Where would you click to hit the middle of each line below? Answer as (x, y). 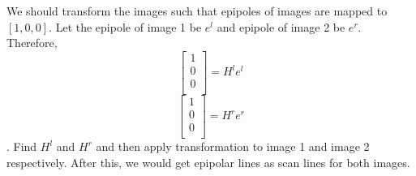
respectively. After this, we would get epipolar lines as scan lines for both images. (208, 162)
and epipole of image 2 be (281, 26)
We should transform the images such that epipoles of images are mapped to (197, 11)
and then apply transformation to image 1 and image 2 (233, 146)
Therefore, (32, 43)
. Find (22, 146)
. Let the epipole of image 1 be (125, 26)
